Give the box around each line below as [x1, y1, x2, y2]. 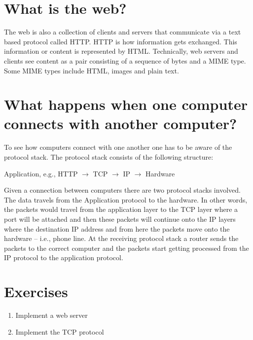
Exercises [4, 281, 68, 302]
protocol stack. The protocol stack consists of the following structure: [4, 152, 214, 162]
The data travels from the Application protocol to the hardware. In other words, [4, 194, 248, 204]
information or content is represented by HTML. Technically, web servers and [4, 46, 238, 56]
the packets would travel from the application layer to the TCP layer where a [4, 204, 238, 214]
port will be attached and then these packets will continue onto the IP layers [4, 213, 236, 224]
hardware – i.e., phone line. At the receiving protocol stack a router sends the [4, 233, 239, 243]
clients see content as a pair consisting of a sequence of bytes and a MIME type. [4, 55, 246, 66]
